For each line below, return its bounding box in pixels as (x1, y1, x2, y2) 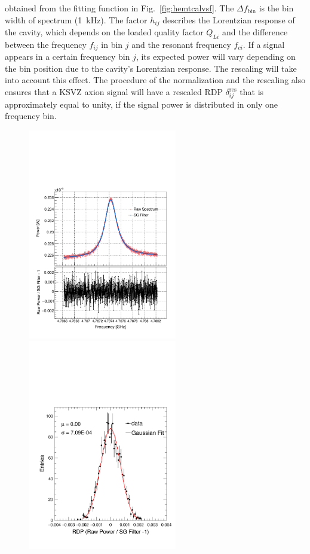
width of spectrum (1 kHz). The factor (5, 13, 148, 26)
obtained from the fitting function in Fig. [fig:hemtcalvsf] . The (5, 2, 234, 14)
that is (240, 86, 264, 98)
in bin (101, 38, 123, 50)
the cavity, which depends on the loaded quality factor (5, 26, 204, 38)
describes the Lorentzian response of (162, 13, 295, 26)
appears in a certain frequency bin (5, 50, 130, 63)
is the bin (259, 2, 294, 14)
